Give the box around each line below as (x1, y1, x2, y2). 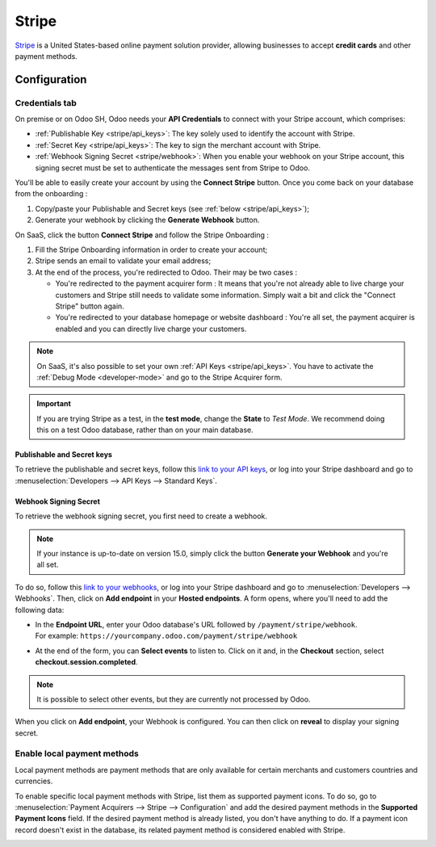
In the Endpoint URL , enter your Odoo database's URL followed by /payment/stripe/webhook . (35, 619, 358, 629)
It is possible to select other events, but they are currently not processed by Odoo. (36, 694, 311, 704)
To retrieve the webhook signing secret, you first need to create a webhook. (15, 511, 268, 521)
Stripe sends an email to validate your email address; (35, 256, 212, 266)
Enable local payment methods (15, 748, 139, 759)
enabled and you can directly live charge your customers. (55, 324, 247, 333)
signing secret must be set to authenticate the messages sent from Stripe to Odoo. (35, 162, 311, 173)
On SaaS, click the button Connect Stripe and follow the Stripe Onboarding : (15, 230, 270, 240)
